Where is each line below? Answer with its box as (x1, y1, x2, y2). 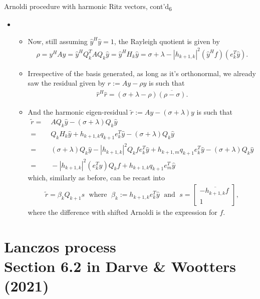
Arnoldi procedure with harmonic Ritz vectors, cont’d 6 (4, 1, 172, 13)
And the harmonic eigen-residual (28, 107, 128, 117)
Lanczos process (4, 236, 116, 256)
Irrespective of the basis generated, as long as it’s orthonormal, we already (28, 68, 256, 78)
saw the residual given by (28, 78, 106, 88)
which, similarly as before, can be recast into (28, 172, 165, 183)
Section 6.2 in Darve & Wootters (4, 256, 236, 276)
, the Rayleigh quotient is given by (114, 36, 220, 46)
